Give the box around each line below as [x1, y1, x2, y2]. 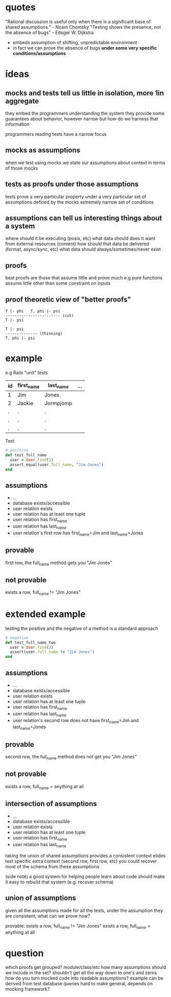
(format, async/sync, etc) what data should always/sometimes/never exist [5, 246, 161, 252]
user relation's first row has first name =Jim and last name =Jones [12, 530, 144, 537]
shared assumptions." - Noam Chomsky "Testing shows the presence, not [5, 24, 161, 30]
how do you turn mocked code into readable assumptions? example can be [5, 975, 163, 981]
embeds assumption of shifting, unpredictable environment [12, 39, 137, 45]
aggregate [5, 96, 39, 105]
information [5, 121, 30, 127]
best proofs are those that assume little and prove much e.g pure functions [5, 275, 163, 281]
